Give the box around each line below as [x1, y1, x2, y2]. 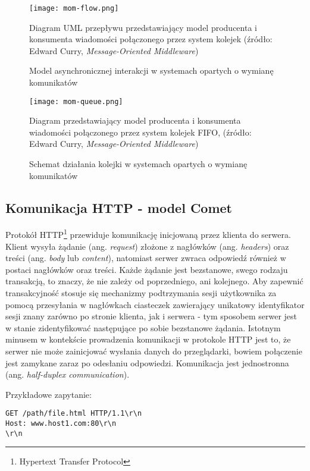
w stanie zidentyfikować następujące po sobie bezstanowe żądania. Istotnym [5, 321, 281, 334]
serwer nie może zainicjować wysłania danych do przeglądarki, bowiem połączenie [5, 345, 302, 357]
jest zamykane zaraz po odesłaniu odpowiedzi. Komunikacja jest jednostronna [5, 356, 289, 369]
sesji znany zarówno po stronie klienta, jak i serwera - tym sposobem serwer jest [5, 310, 297, 322]
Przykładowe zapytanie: [5, 388, 92, 400]
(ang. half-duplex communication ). [5, 368, 130, 381]
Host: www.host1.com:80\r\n [5, 419, 117, 428]
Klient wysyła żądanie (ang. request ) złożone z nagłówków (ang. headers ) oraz [5, 240, 289, 252]
